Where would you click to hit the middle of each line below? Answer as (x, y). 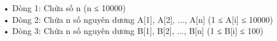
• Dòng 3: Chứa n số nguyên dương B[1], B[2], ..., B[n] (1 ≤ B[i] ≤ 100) (133, 31)
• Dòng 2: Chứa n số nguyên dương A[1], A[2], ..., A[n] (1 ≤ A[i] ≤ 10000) (138, 19)
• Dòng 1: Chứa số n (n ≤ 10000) (64, 8)
